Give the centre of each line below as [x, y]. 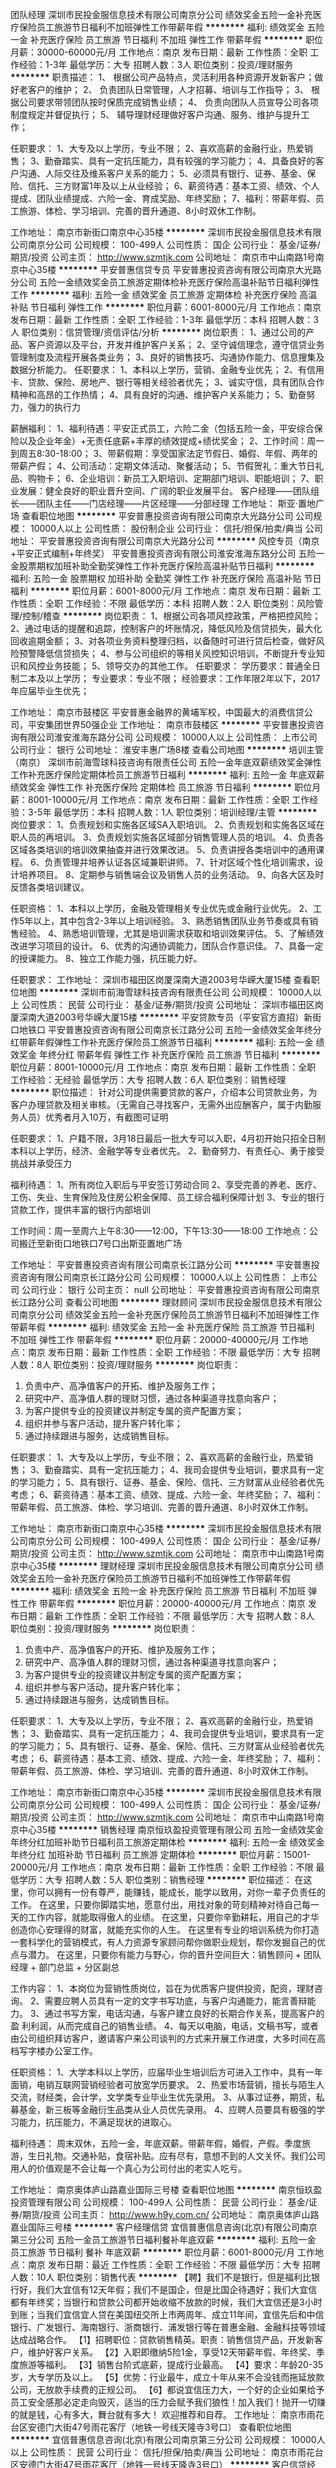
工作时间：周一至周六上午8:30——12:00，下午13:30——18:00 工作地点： [160, 1231]
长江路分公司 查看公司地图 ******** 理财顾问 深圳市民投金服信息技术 [153, 1302]
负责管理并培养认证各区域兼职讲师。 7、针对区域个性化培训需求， [179, 862]
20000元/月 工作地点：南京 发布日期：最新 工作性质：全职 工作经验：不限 [162, 1867]
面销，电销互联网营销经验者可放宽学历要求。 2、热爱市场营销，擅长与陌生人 [167, 2084]
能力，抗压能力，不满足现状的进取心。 [97, 2122]
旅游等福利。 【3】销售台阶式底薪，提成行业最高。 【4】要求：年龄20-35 [171, 2364]
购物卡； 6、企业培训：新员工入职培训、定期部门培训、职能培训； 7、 [171, 478]
